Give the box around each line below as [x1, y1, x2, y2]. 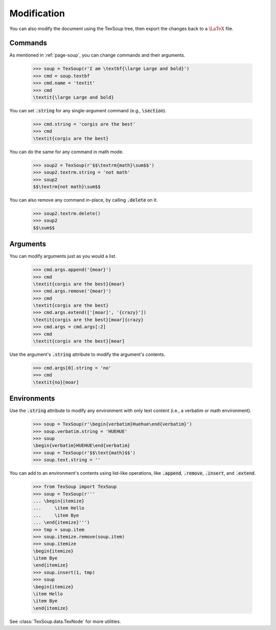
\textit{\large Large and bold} [33, 94, 114, 100]
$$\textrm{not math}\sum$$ [33, 184, 101, 189]
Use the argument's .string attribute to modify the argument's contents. [9, 351, 166, 357]
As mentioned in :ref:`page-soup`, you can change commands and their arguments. [9, 52, 186, 58]
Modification [9, 8, 65, 19]
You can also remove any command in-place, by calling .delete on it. [9, 197, 158, 203]
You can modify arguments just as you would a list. [9, 253, 117, 259]
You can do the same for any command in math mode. [9, 149, 124, 155]
